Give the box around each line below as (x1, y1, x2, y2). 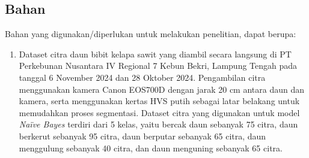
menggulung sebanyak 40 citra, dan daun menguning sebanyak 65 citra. (19, 141, 283, 154)
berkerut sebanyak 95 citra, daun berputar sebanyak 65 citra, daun (19, 129, 266, 142)
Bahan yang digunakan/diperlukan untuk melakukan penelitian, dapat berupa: (5, 28, 296, 40)
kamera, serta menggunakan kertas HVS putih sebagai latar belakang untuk (19, 95, 300, 107)
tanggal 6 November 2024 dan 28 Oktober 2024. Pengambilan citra (19, 71, 266, 83)
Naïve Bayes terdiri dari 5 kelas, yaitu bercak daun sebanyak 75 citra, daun (19, 118, 298, 130)
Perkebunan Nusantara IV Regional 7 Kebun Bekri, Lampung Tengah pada (19, 59, 298, 72)
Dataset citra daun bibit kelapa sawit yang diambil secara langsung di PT (19, 47, 292, 60)
